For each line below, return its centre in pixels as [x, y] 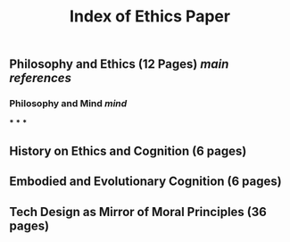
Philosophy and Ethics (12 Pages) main [119, 64]
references [40, 78]
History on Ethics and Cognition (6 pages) [128, 150]
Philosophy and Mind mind [68, 104]
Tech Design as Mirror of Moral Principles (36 [138, 212]
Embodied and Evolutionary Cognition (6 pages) [146, 182]
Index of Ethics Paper [150, 17]
